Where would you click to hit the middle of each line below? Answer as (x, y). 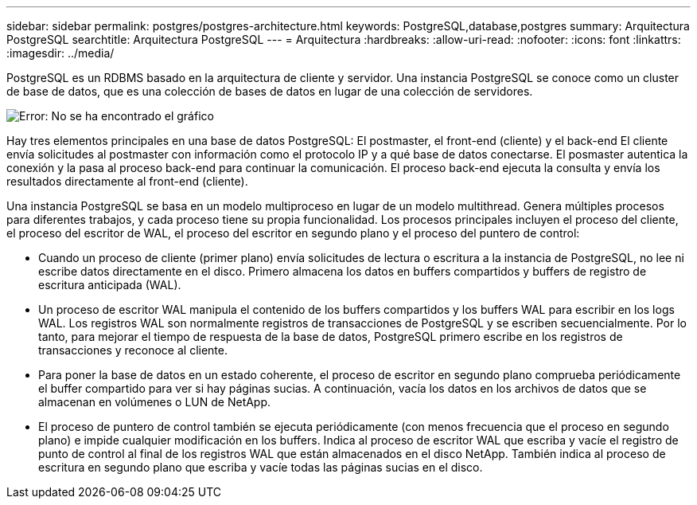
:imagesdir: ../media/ (60, 53)
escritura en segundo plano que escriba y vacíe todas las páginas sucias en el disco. (261, 467)
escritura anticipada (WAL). (110, 285)
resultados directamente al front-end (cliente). (127, 181)
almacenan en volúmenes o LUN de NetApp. (155, 402)
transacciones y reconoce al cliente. (133, 350)
